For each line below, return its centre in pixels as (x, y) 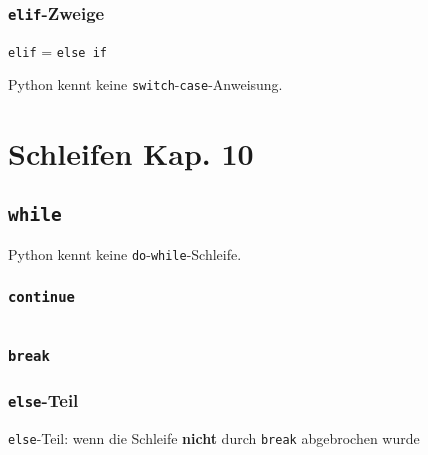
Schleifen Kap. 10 (131, 153)
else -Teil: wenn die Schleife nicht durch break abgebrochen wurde (214, 437)
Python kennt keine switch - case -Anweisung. (145, 84)
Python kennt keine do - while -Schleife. (125, 254)
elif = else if (57, 50)
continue (41, 296)
